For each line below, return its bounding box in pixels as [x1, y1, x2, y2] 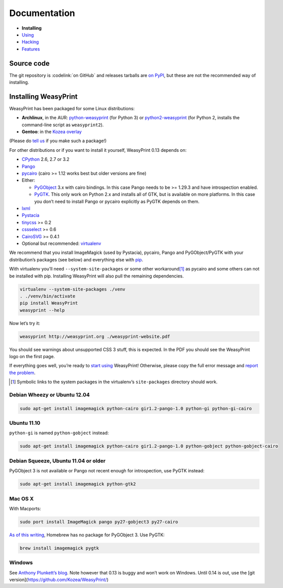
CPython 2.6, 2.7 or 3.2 [21, 156, 69, 162]
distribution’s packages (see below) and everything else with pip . [9, 256, 143, 262]
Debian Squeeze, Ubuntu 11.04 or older [9, 457, 106, 464]
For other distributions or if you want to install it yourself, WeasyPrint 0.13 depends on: [9, 147, 187, 153]
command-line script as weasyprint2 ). [21, 122, 104, 128]
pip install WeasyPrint [19, 301, 78, 306]
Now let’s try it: [9, 320, 40, 326]
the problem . [9, 370, 36, 376]
